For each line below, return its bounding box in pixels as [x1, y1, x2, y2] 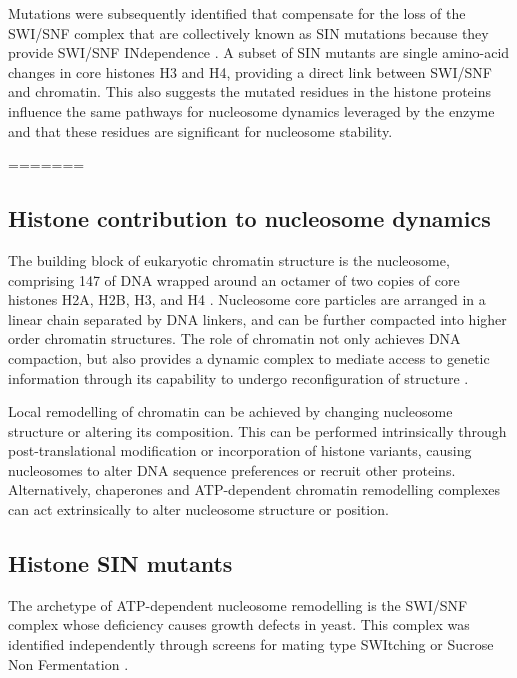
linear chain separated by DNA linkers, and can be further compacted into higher [8, 308, 507, 329]
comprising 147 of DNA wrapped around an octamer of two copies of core [8, 269, 460, 290]
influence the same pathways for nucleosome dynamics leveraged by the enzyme [8, 100, 495, 121]
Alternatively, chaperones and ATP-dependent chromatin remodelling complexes [8, 479, 501, 500]
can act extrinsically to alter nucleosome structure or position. [8, 499, 389, 520]
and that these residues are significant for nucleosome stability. [8, 120, 393, 141]
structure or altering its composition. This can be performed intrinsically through [8, 420, 507, 441]
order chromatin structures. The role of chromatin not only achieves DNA [8, 328, 461, 349]
